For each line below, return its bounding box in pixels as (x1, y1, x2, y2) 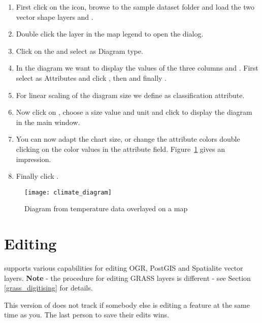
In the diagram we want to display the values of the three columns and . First (16, 62, 258, 73)
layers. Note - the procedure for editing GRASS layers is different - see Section (4, 272, 251, 283)
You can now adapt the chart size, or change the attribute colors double (16, 134, 240, 144)
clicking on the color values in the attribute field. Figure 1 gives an (16, 143, 225, 154)
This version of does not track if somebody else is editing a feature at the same (4, 299, 250, 310)
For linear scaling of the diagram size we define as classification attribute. (16, 89, 245, 100)
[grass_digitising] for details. (4, 282, 93, 293)
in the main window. (16, 116, 80, 127)
